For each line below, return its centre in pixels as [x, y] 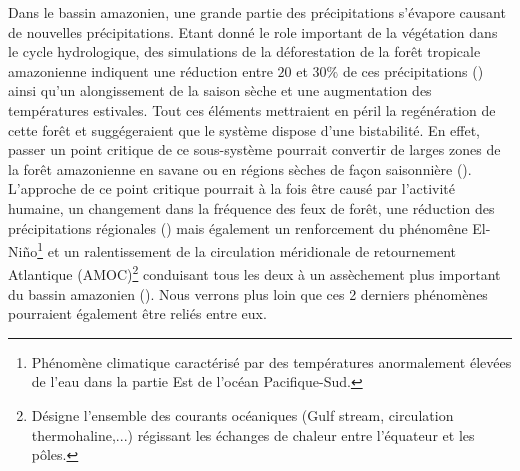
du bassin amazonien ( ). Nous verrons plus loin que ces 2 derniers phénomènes [248, 293]
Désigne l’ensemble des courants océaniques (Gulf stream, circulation [242, 415]
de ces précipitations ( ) [413, 70]
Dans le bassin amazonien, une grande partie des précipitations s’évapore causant [257, 12]
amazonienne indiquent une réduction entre [140, 70]
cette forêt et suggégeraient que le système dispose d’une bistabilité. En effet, [244, 129]
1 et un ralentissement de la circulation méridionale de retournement [246, 249]
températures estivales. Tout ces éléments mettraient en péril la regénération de [252, 109]
